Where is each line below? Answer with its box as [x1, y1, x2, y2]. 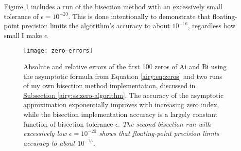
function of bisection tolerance [23, 118, 113, 129]
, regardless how [188, 20, 236, 31]
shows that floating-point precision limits [99, 128, 219, 138]
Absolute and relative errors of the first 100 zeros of [23, 61, 177, 72]
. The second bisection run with [118, 118, 211, 129]
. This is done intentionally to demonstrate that [68, 11, 210, 21]
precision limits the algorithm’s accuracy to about [21, 20, 170, 31]
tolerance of [4, 11, 39, 21]
